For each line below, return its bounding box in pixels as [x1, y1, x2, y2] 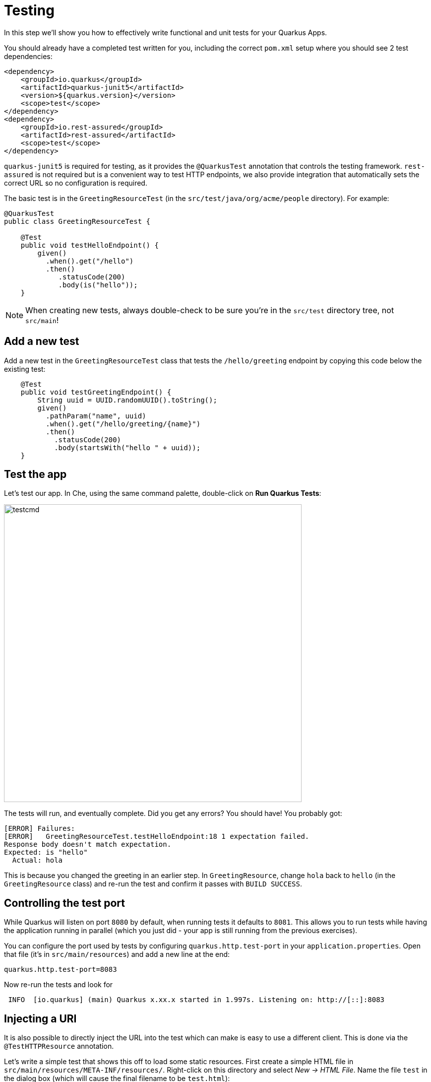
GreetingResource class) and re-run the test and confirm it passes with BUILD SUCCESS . [4, 879, 302, 888]
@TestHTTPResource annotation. [4, 1042, 114, 1051]
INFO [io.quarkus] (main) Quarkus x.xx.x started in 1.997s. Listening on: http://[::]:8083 [8, 996, 385, 1004]
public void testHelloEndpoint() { [20, 241, 159, 249]
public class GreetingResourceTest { [4, 217, 151, 225]
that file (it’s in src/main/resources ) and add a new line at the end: [4, 950, 230, 959]
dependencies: [4, 52, 53, 61]
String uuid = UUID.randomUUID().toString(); [37, 396, 217, 404]
